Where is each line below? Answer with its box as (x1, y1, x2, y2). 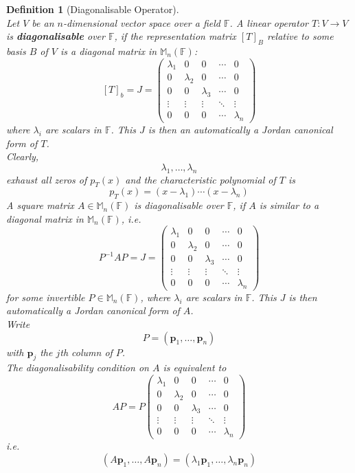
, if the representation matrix (114, 29, 236, 43)
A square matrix (6, 198, 74, 212)
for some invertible (6, 289, 85, 304)
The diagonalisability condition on (6, 360, 149, 375)
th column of (60, 344, 113, 359)
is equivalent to (163, 360, 227, 375)
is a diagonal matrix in (60, 43, 157, 58)
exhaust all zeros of (6, 172, 87, 186)
